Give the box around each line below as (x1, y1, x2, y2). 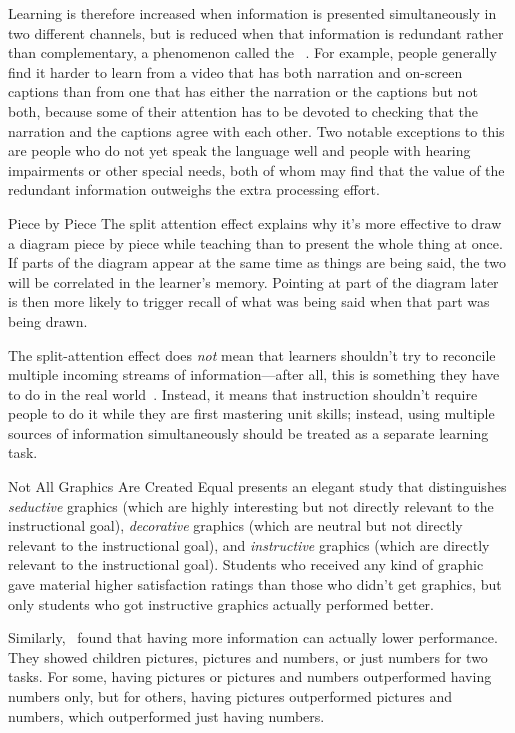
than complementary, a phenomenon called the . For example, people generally (8, 42, 497, 63)
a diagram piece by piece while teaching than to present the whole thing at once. (8, 232, 503, 253)
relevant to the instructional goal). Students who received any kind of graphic (8, 554, 484, 575)
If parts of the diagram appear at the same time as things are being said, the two (8, 252, 506, 273)
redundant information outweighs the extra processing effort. (8, 179, 380, 200)
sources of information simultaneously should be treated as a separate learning (8, 422, 489, 443)
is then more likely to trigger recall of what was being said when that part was (8, 291, 490, 312)
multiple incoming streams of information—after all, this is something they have (8, 364, 500, 385)
